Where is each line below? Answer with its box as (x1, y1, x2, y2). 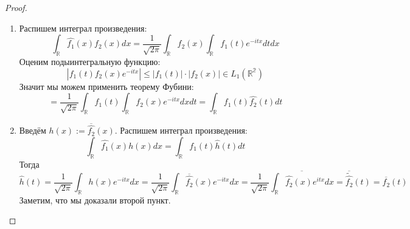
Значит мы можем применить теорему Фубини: (19, 80, 194, 92)
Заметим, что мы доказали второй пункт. (19, 193, 171, 206)
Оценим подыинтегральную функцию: (19, 55, 161, 67)
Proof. (5, 1, 27, 13)
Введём (19, 124, 46, 137)
